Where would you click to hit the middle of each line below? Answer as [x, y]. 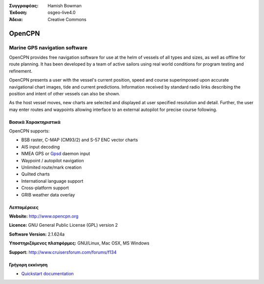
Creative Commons [67, 19]
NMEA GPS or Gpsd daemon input [56, 153]
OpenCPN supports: [29, 131]
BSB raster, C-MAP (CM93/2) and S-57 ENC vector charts [80, 140]
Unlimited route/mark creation [51, 167]
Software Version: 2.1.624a [37, 234]
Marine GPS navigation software [48, 47]
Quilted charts [35, 174]
